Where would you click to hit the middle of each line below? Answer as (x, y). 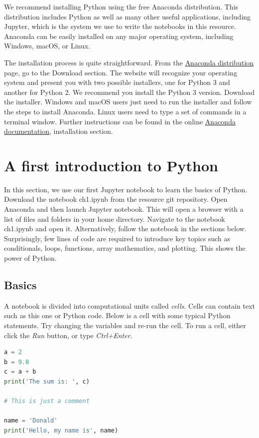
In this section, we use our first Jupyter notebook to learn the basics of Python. (126, 189)
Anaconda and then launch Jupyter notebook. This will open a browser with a (124, 209)
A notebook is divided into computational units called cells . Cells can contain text (129, 305)
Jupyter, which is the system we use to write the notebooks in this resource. (120, 26)
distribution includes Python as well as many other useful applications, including (128, 16)
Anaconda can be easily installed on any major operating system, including (119, 36)
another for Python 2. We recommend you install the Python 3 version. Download (129, 92)
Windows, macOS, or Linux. (47, 46)
